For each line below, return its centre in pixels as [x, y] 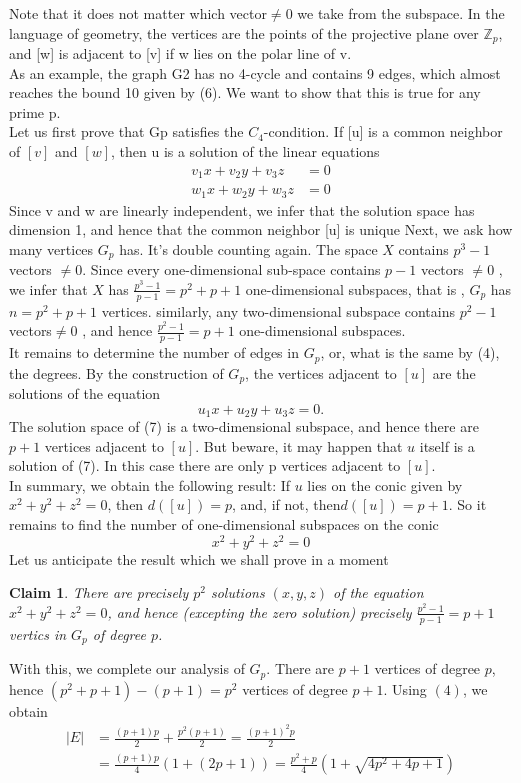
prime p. [35, 111]
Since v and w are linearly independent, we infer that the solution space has [242, 209]
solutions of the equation [85, 392]
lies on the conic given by [385, 484]
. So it [467, 504]
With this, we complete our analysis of [127, 668]
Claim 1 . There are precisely [99, 592]
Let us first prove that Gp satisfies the [126, 131]
